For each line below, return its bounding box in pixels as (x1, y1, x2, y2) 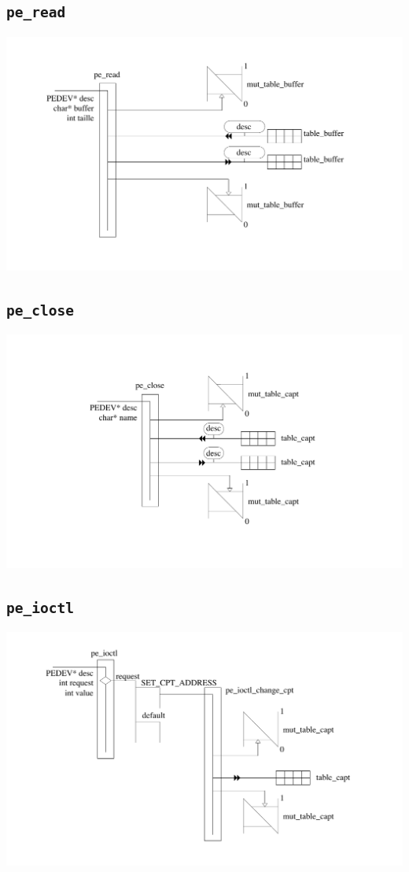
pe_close (6, 301, 74, 319)
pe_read (6, 4, 66, 21)
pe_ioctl (6, 599, 74, 616)
